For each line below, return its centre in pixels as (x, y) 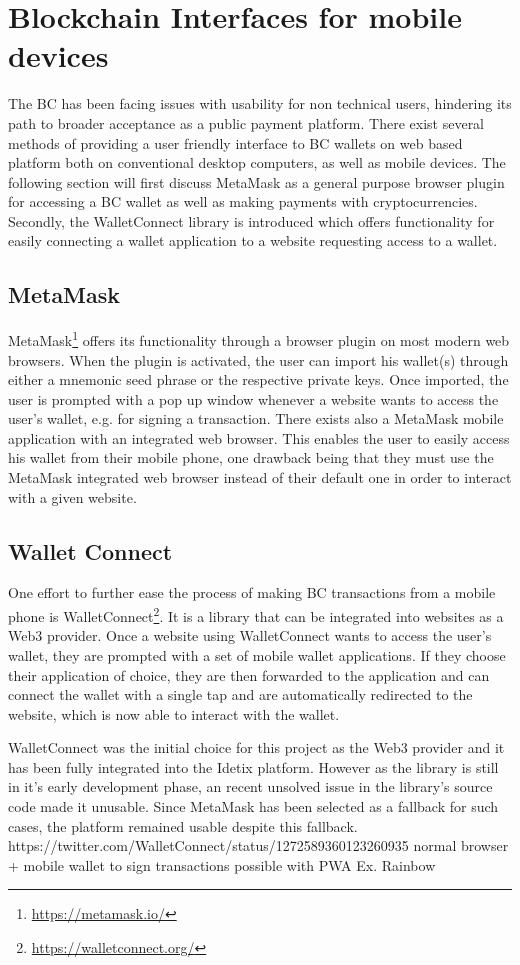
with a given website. (72, 496)
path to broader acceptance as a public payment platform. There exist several (246, 122)
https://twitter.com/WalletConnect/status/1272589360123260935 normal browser (258, 845)
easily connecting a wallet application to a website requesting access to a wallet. (253, 240)
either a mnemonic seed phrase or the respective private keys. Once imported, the (258, 379)
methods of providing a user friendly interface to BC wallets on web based (235, 142)
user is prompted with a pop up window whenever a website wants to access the (253, 398)
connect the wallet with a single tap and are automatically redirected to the (240, 694)
